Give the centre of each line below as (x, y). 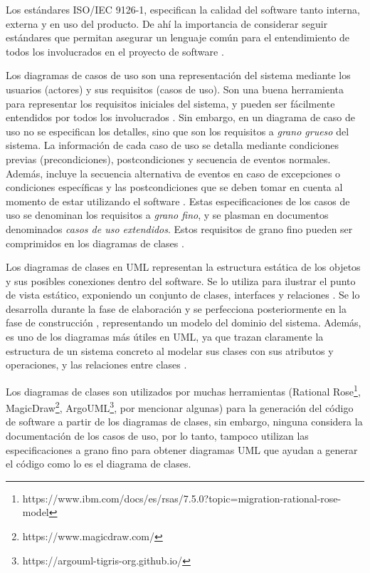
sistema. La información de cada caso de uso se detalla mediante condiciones (173, 145)
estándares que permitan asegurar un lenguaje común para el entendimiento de (178, 37)
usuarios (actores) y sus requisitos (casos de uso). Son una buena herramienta (175, 89)
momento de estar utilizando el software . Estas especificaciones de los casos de (178, 201)
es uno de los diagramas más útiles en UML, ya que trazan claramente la (165, 337)
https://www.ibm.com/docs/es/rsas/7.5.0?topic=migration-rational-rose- (182, 498)
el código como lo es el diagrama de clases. (99, 464)
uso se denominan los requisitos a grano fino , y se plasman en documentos (167, 215)
